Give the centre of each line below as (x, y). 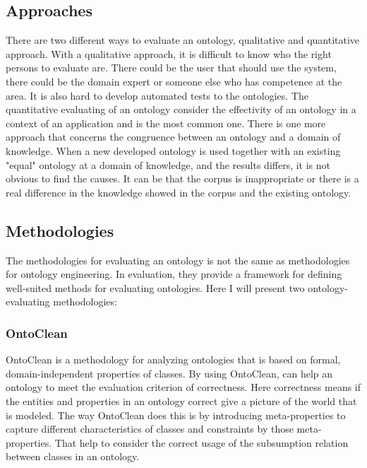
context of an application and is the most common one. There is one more (166, 123)
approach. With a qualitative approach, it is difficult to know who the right (169, 53)
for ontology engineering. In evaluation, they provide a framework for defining (174, 274)
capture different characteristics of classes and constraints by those (150, 429)
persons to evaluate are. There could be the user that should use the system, (171, 68)
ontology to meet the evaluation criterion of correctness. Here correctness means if (183, 387)
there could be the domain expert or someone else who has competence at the (174, 81)
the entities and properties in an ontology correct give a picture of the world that (181, 400)
